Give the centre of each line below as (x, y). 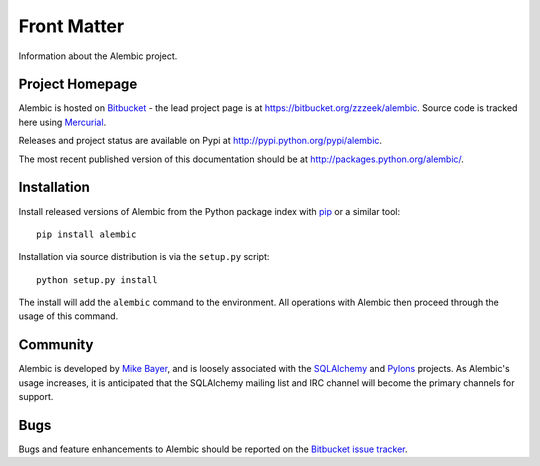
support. (36, 397)
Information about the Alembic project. (98, 56)
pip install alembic (86, 234)
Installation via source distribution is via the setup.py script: (144, 257)
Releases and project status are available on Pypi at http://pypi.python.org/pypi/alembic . (200, 141)
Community (56, 345)
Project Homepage (78, 84)
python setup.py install (97, 279)
